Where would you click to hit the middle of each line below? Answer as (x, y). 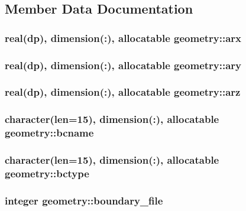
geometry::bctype (47, 173)
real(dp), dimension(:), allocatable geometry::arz (123, 92)
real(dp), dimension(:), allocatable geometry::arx (123, 38)
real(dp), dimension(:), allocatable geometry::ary (123, 65)
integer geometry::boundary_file (84, 200)
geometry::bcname (49, 133)
